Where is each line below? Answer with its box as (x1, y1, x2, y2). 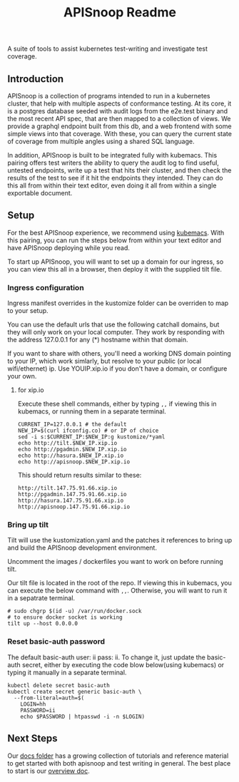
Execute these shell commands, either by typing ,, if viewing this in (17, 400, 217, 408)
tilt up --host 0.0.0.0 (7, 620, 78, 627)
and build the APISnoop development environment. (7, 543, 157, 552)
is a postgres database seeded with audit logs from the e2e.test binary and (7, 107, 228, 115)
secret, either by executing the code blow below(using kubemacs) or (21, 660, 225, 669)
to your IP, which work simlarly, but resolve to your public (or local (7, 357, 202, 366)
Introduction (7, 73, 64, 85)
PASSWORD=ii (20, 706, 56, 714)
